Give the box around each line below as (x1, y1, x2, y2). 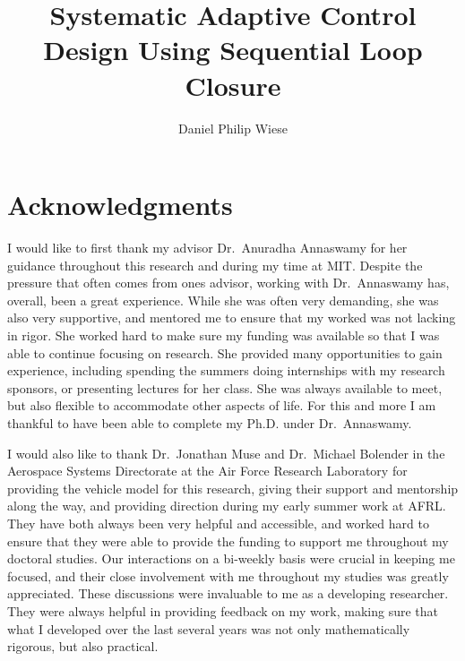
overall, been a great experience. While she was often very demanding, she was (7, 290, 439, 309)
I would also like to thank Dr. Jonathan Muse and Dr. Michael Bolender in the (7, 443, 445, 462)
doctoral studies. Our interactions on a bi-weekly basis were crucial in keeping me (7, 549, 455, 568)
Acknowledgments (7, 186, 233, 223)
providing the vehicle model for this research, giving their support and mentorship (7, 478, 459, 497)
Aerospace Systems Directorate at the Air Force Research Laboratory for (7, 461, 408, 480)
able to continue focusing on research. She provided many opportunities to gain (7, 343, 443, 362)
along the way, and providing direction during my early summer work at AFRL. (7, 496, 446, 515)
